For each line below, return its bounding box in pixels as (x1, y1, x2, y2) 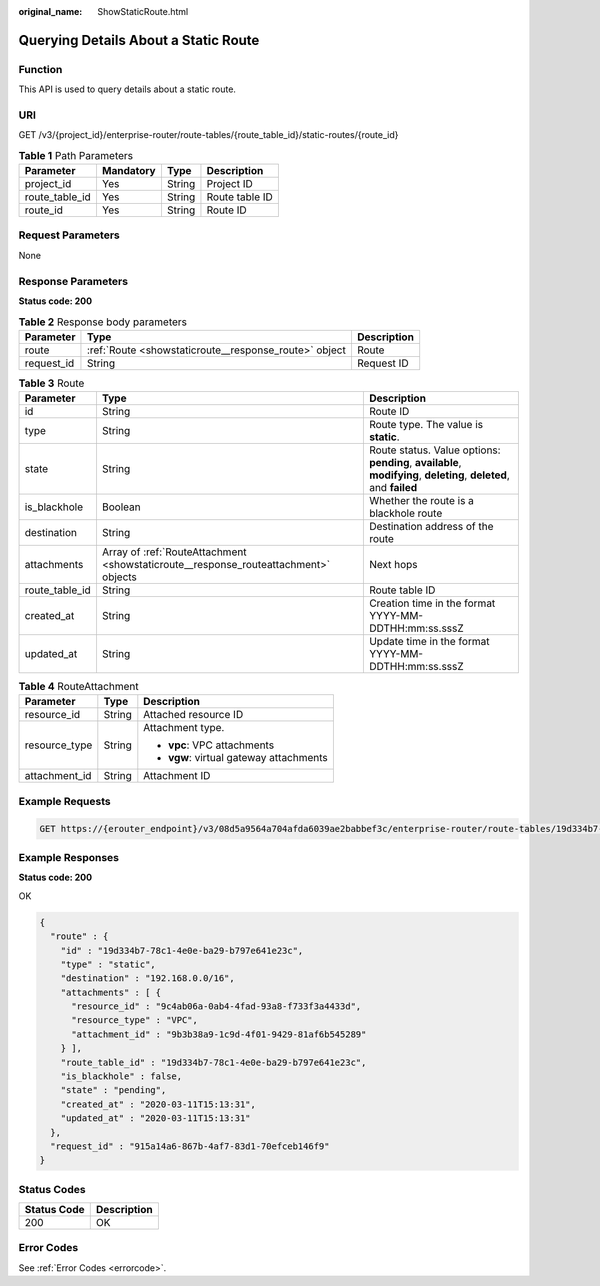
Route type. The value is (368, 418, 484, 432)
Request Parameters (18, 228, 120, 242)
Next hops (368, 558, 419, 572)
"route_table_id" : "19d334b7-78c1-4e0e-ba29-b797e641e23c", (60, 1056, 367, 1068)
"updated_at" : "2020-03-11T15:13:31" (60, 1113, 251, 1124)
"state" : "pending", (60, 1085, 167, 1096)
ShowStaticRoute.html (97, 6, 189, 17)
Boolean (101, 500, 141, 514)
